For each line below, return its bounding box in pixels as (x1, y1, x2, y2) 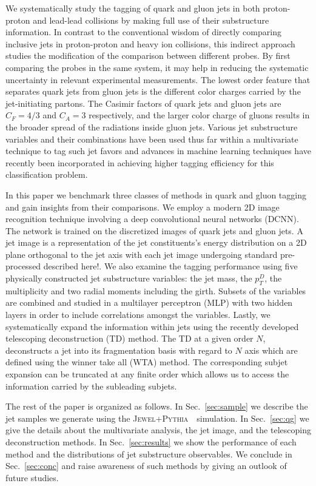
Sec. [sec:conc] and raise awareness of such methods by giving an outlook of (5, 459, 287, 472)
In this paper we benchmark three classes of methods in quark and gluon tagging (5, 188, 306, 201)
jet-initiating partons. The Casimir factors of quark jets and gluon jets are (5, 96, 281, 109)
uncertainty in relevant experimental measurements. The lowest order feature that (5, 73, 311, 86)
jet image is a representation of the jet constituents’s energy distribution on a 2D (5, 236, 307, 249)
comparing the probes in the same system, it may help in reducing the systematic (5, 61, 309, 73)
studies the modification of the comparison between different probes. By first (5, 49, 291, 62)
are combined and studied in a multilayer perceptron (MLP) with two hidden (5, 296, 293, 309)
